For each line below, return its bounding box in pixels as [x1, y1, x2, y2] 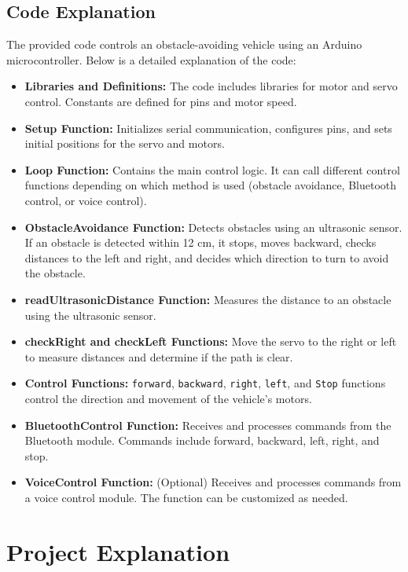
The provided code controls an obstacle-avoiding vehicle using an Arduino [6, 36, 362, 53]
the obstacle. [24, 265, 86, 281]
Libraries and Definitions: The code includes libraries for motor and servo [24, 78, 398, 94]
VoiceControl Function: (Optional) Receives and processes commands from [24, 474, 402, 490]
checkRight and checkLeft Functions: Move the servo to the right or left [24, 333, 397, 350]
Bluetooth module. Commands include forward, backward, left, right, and [24, 432, 380, 449]
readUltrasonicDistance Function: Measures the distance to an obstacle [24, 291, 391, 307]
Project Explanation [6, 535, 230, 567]
